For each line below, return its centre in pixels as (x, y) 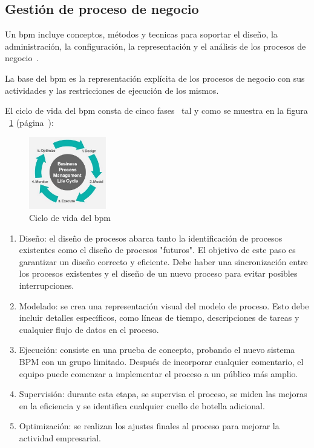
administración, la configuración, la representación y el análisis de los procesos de (155, 46)
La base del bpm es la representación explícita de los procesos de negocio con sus (155, 78)
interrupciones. (47, 285)
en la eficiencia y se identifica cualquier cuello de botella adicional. (142, 405)
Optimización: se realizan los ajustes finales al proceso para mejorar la (149, 426)
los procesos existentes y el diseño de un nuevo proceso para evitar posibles (158, 273)
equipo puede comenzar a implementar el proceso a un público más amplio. (159, 373)
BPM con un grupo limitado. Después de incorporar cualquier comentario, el (161, 361)
